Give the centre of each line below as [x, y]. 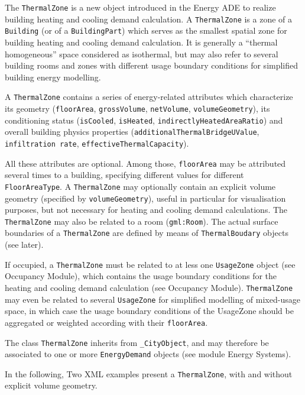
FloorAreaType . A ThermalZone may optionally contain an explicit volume [140, 186]
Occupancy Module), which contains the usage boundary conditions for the [141, 276]
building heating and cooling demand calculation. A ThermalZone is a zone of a [149, 19]
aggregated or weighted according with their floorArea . [106, 322]
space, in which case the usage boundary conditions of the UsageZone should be [149, 311]
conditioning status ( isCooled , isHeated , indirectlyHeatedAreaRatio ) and [144, 120]
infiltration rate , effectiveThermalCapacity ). [97, 143]
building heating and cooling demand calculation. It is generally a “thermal [141, 42]
